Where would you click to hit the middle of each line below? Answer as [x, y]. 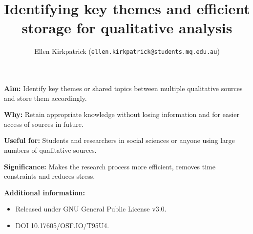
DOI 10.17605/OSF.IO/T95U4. [62, 225]
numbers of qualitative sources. [50, 150]
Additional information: [44, 192]
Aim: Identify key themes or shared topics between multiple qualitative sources [123, 88]
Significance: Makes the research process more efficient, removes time [110, 166]
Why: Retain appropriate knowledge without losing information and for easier [122, 114]
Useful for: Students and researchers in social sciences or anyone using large [119, 140]
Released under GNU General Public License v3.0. [91, 209]
